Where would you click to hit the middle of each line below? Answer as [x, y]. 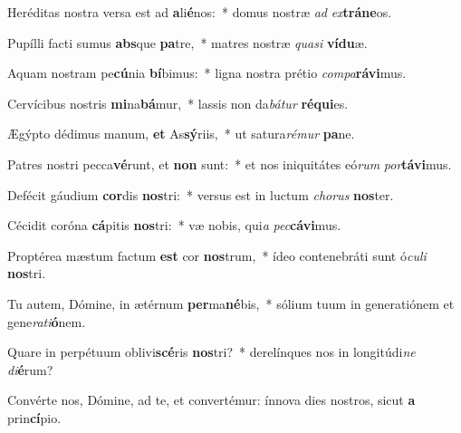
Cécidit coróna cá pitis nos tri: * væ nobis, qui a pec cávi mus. [174, 225]
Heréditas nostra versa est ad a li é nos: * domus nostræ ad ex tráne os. [200, 12]
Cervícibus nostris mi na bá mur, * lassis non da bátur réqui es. [178, 103]
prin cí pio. [34, 417]
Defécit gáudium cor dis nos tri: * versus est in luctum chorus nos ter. [201, 194]
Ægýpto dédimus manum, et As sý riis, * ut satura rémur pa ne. [181, 134]
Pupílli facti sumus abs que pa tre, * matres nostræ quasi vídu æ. [187, 42]
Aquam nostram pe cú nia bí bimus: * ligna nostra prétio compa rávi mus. [207, 73]
